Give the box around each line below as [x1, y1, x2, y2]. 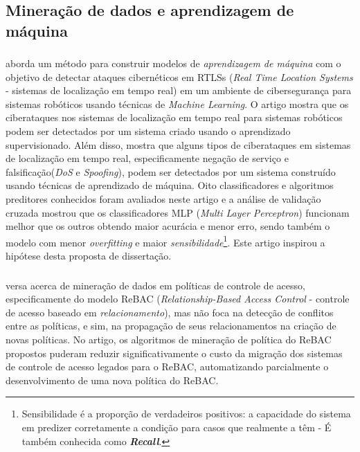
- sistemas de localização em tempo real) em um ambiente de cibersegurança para [6, 83, 352, 98]
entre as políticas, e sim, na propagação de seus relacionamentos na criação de [6, 318, 336, 333]
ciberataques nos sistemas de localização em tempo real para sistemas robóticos [6, 110, 343, 125]
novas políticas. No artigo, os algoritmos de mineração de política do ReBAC [6, 332, 332, 346]
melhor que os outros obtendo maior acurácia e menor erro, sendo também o [6, 219, 330, 233]
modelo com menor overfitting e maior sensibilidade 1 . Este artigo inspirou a [6, 233, 325, 249]
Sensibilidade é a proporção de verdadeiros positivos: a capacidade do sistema [21, 406, 351, 421]
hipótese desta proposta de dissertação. [6, 248, 172, 263]
